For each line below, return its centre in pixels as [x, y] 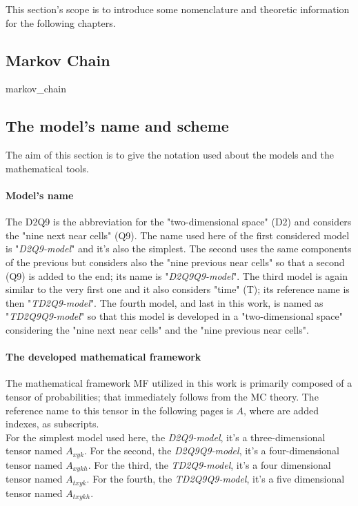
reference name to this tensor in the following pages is [119, 410]
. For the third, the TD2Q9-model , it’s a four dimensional [209, 464]
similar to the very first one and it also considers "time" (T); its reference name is [178, 289]
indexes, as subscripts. [52, 424]
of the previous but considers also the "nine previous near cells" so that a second [175, 262]
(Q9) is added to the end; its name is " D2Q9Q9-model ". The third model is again [177, 275]
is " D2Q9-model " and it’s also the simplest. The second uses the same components [179, 249]
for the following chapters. [61, 22]
